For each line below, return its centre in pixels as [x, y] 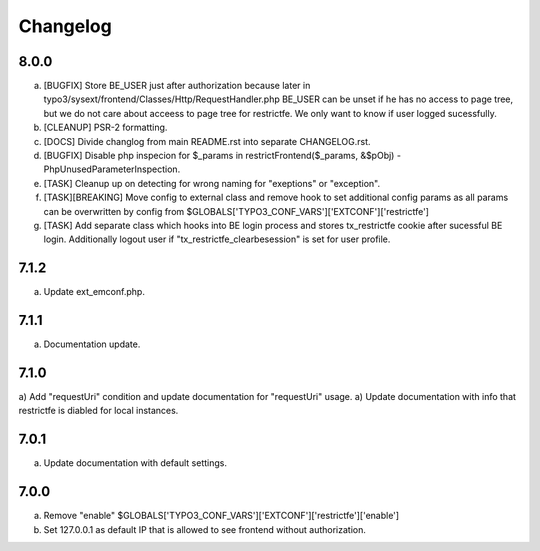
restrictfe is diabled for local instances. [98, 411]
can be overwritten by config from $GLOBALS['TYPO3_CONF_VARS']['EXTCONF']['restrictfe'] [236, 211]
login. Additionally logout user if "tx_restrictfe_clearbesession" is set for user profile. [217, 239]
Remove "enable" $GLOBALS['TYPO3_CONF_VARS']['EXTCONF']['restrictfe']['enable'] [221, 516]
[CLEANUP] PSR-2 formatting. [105, 127]
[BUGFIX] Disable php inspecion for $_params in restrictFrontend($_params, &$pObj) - [222, 156]
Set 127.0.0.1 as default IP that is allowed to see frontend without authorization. [205, 529]
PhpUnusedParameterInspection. [112, 169]
